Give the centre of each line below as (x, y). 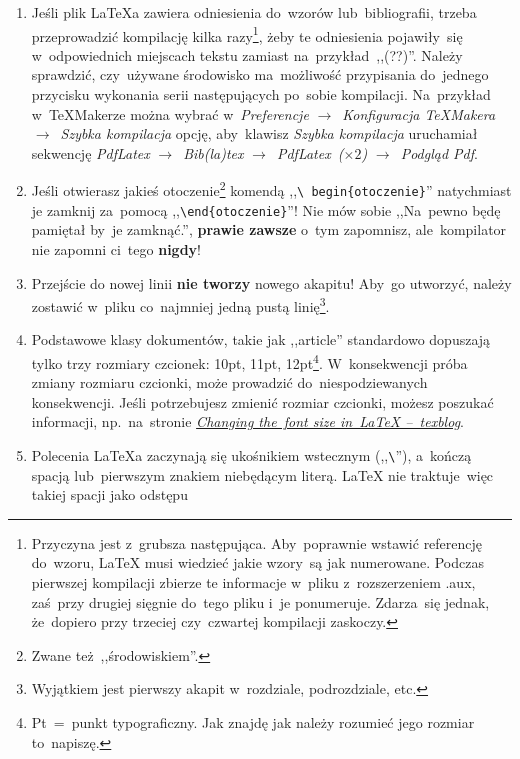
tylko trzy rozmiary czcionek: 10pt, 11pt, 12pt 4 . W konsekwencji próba (249, 361)
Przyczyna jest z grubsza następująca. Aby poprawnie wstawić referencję (257, 542)
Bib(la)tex (213, 152)
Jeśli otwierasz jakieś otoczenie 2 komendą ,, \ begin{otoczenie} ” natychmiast (271, 189)
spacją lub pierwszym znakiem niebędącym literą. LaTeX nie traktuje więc (262, 474)
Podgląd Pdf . (439, 152)
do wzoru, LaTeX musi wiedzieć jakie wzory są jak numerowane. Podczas (257, 562)
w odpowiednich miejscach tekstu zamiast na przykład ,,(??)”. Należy (247, 54)
